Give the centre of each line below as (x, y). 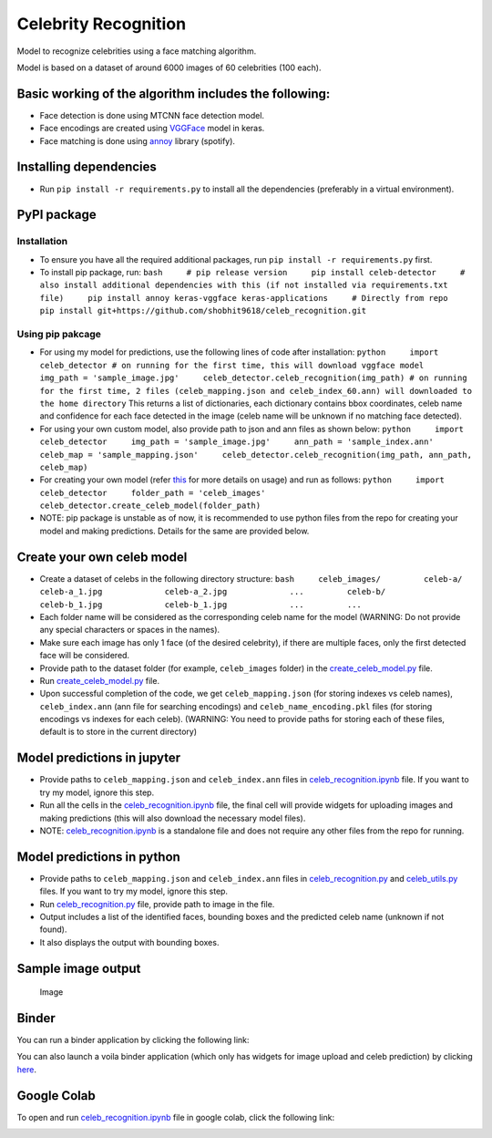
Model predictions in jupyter (99, 758)
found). (53, 929)
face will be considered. (85, 656)
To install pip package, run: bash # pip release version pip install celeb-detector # (252, 273)
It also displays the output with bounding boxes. (129, 942)
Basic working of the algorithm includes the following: (174, 93)
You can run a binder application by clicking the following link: (133, 1040)
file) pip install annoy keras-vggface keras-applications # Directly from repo (244, 298)
